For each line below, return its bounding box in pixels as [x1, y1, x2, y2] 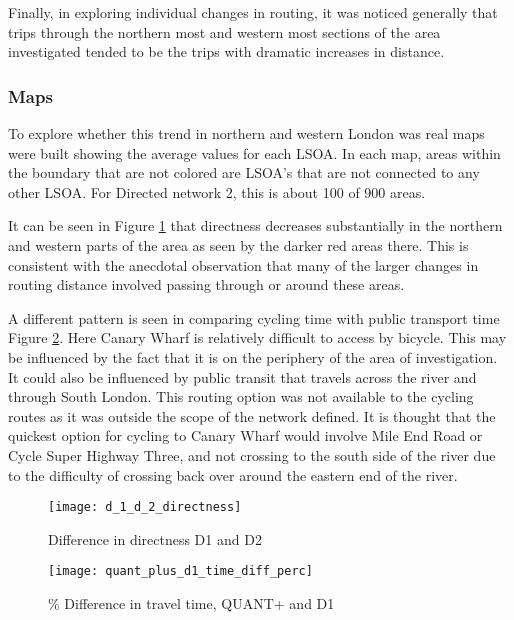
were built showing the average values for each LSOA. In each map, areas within [8, 142, 501, 163]
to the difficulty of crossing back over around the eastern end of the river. [8, 464, 458, 485]
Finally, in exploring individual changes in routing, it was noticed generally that [8, 2, 498, 22]
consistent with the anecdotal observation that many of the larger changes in [8, 254, 479, 275]
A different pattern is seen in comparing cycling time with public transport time [8, 307, 500, 328]
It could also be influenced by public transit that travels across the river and [8, 366, 477, 387]
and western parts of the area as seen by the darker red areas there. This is [8, 234, 469, 255]
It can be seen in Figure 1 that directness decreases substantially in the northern [8, 215, 503, 236]
